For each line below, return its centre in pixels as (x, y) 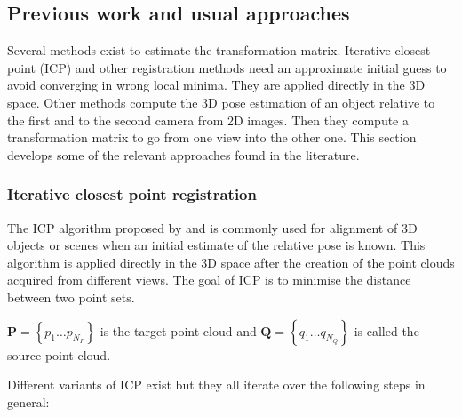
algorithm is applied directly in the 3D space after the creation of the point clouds (231, 262)
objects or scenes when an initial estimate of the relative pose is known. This (216, 245)
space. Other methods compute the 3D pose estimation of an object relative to (221, 102)
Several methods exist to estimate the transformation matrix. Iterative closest (219, 50)
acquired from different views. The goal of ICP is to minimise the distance (209, 280)
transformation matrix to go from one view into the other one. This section (212, 137)
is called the (386, 330)
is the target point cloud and (178, 330)
